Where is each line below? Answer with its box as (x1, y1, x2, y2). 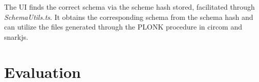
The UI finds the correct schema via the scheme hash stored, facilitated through (4, 2, 255, 12)
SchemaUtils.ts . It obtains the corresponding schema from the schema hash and (4, 11, 253, 22)
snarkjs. (4, 31, 28, 42)
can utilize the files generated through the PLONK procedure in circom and (4, 21, 243, 32)
